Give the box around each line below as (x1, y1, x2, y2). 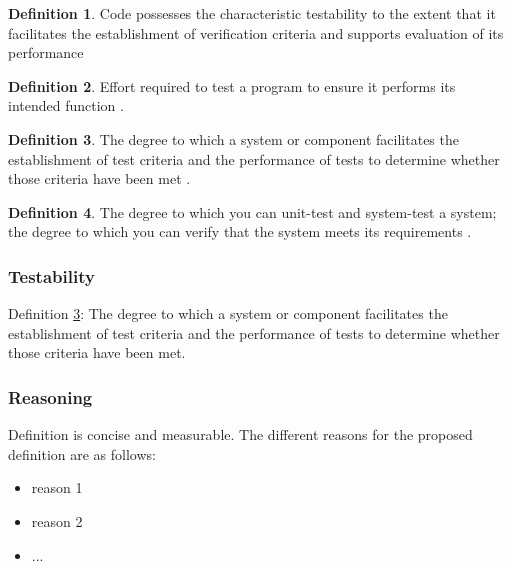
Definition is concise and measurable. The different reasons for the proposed (8, 424, 473, 445)
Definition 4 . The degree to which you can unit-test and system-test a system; (8, 201, 497, 222)
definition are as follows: (8, 443, 156, 464)
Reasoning (8, 384, 93, 409)
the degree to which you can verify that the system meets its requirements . (8, 221, 472, 242)
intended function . (8, 95, 124, 116)
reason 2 (31, 510, 83, 531)
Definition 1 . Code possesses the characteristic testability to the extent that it (8, 3, 496, 23)
